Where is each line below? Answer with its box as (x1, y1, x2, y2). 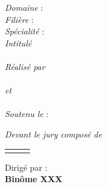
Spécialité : (5, 25, 44, 37)
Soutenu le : (5, 107, 49, 120)
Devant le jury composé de (5, 127, 102, 140)
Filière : (5, 13, 34, 25)
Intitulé (5, 36, 32, 49)
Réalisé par (5, 60, 45, 72)
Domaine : (5, 1, 43, 13)
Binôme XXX (5, 173, 63, 185)
